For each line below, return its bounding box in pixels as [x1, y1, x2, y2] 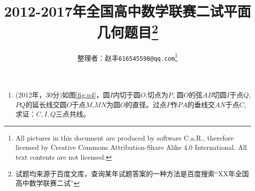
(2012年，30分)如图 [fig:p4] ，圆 [15, 89, 110, 99]
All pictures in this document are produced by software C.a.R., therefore [15, 132, 234, 143]
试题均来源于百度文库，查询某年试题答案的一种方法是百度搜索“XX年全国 [15, 168, 249, 178]
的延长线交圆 [25, 99, 67, 109]
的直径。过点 [125, 99, 167, 109]
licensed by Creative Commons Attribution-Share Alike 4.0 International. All [15, 142, 247, 152]
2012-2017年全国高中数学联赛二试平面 [4, 1, 251, 21]
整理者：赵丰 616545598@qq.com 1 [77, 51, 178, 63]
